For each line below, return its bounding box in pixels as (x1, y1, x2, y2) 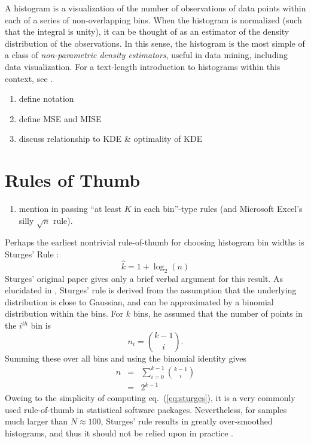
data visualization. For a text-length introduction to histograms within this (5, 60, 280, 72)
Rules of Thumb (5, 168, 141, 192)
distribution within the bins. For (5, 307, 124, 320)
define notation (19, 92, 74, 105)
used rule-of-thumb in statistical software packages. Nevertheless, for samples (5, 403, 287, 415)
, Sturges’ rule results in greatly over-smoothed (100, 415, 273, 427)
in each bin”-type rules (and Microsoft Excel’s (134, 202, 303, 215)
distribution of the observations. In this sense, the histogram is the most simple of (5, 37, 305, 49)
